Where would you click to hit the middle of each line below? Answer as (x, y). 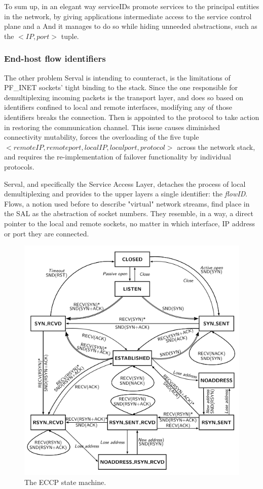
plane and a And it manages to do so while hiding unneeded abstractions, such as (131, 26)
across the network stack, (216, 147)
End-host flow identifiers (55, 58)
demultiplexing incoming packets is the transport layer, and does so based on (124, 97)
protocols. (19, 166)
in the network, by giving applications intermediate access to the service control (128, 16)
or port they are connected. (47, 233)
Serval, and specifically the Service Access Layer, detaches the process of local (125, 184)
